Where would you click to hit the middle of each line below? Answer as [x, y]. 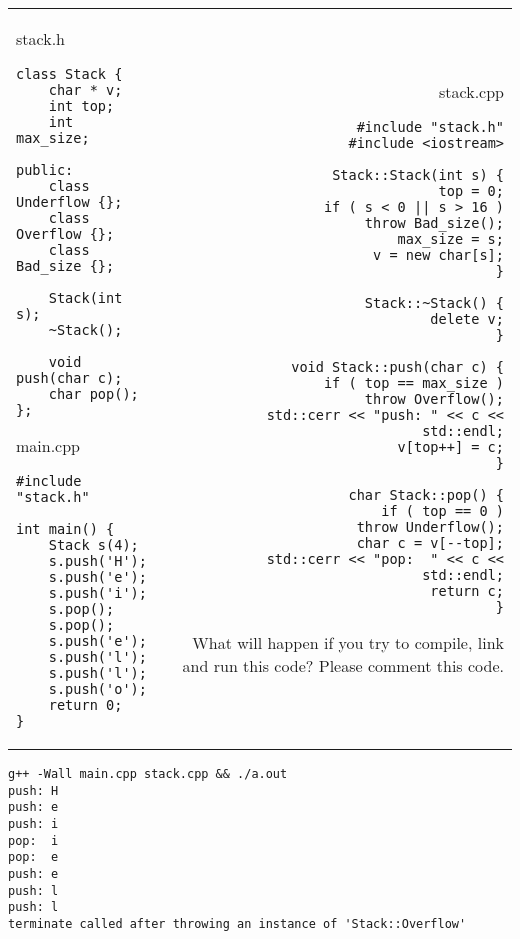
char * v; [85, 90]
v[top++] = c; [450, 446]
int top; [81, 106]
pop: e [33, 857]
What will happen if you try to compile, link [348, 642]
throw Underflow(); [430, 526]
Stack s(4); [93, 545]
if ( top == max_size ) [413, 382]
